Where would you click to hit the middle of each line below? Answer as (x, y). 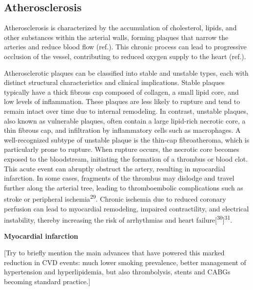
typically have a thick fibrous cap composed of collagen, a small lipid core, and (121, 92)
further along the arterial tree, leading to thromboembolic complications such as (124, 187)
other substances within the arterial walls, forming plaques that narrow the (116, 37)
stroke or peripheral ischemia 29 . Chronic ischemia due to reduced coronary (115, 198)
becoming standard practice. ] (47, 281)
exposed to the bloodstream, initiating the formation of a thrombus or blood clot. (126, 158)
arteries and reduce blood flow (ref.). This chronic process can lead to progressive (125, 47)
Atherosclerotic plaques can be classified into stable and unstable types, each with (126, 72)
